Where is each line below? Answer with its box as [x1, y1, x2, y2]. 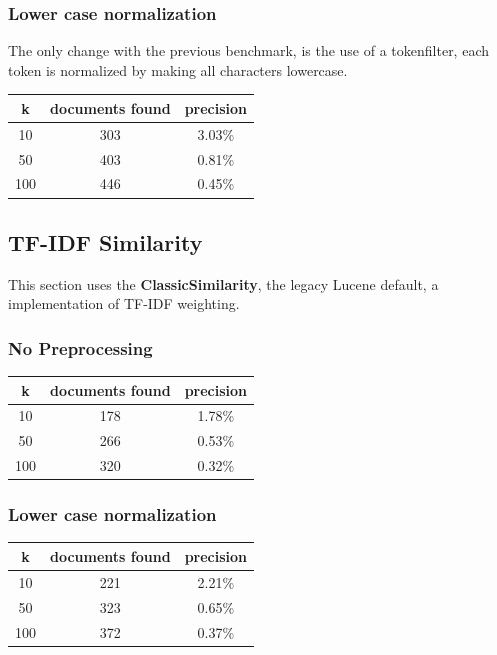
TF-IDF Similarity [8, 226, 203, 257]
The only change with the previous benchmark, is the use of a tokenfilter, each [8, 40, 489, 61]
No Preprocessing [8, 335, 153, 360]
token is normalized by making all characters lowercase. [8, 59, 348, 80]
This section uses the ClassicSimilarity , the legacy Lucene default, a [8, 273, 439, 294]
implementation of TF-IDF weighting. [8, 293, 240, 314]
